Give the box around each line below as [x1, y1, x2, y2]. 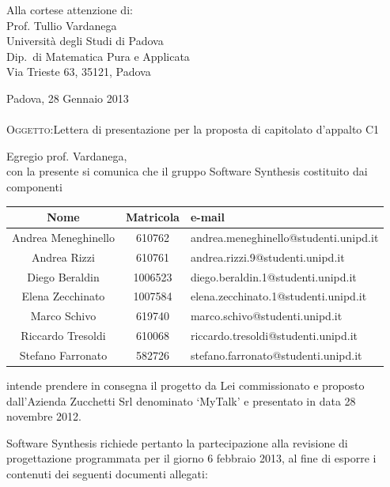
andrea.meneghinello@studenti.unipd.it [190, 228, 379, 245]
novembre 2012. [6, 408, 81, 425]
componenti [6, 178, 62, 194]
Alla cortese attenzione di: [6, 2, 133, 17]
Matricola [125, 209, 180, 225]
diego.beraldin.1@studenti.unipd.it [190, 268, 357, 285]
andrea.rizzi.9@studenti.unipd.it [190, 248, 345, 265]
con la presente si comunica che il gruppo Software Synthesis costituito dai [6, 163, 368, 179]
